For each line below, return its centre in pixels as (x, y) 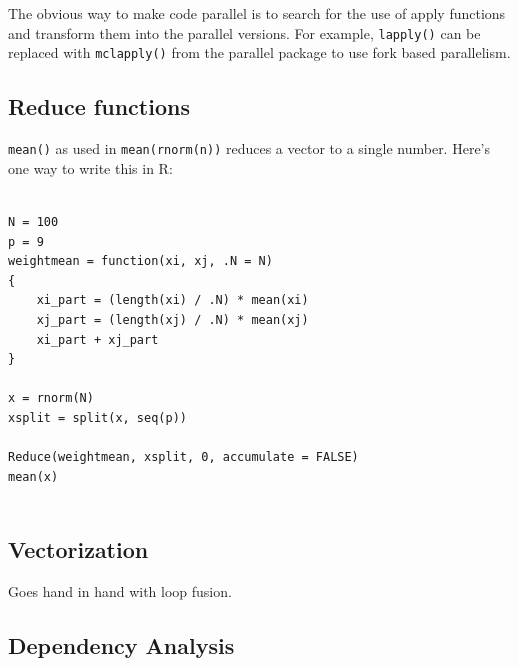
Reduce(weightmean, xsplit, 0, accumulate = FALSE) (183, 457)
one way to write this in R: (90, 167)
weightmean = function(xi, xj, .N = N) (140, 261)
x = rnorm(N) (51, 398)
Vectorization (78, 549)
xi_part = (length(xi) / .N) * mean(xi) (172, 300)
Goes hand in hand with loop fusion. (120, 591)
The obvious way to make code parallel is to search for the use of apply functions (257, 13)
